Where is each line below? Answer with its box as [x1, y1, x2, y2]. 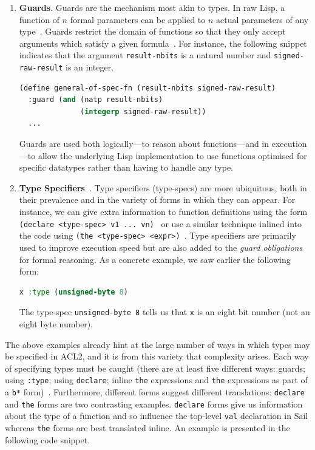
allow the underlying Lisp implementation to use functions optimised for [38, 149, 307, 162]
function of [19, 13, 59, 26]
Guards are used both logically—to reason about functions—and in [19, 137, 269, 150]
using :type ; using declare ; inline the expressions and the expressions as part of [5, 373, 308, 386]
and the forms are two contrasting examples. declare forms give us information [5, 397, 303, 410]
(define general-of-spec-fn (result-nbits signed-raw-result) [19, 83, 276, 92]
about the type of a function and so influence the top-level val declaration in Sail [5, 409, 308, 422]
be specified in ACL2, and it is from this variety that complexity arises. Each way [5, 350, 309, 363]
